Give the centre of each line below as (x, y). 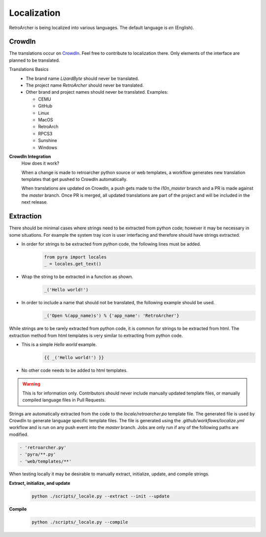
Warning (31, 384)
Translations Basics (29, 70)
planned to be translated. (34, 60)
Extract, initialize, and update (40, 483)
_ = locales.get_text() (73, 264)
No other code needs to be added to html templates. (75, 370)
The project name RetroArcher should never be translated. (85, 85)
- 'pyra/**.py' (38, 454)
